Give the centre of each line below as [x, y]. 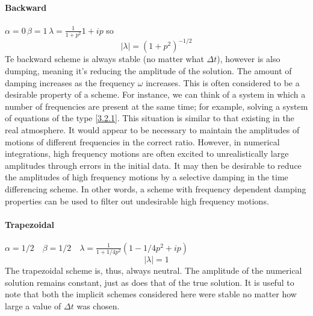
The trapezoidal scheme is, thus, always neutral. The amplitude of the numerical [153, 270]
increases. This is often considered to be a [223, 82]
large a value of [33, 306]
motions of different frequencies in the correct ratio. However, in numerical [142, 141]
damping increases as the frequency [70, 82]
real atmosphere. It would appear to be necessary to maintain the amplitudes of [152, 130]
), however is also [249, 59]
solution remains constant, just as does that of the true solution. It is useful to [150, 282]
